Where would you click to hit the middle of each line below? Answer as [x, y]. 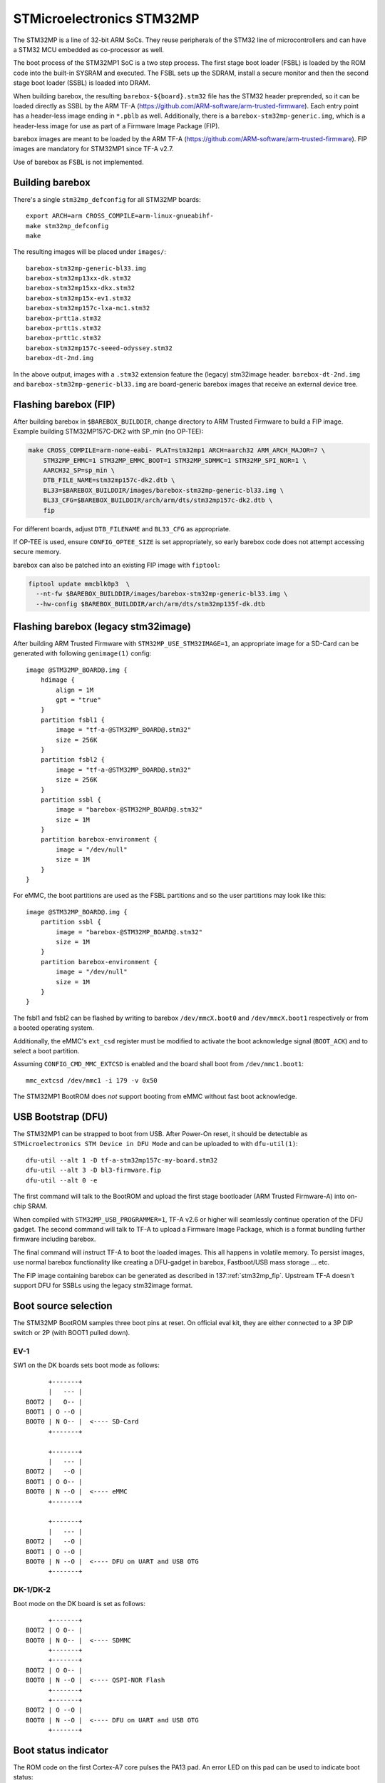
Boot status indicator [61, 1750]
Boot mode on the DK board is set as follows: [79, 1604]
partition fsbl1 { [73, 720]
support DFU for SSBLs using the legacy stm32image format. [103, 1286]
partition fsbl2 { [73, 760]
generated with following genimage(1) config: [82, 653]
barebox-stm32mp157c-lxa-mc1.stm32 [88, 308]
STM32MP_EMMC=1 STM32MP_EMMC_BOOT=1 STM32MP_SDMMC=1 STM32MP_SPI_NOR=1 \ [175, 460]
